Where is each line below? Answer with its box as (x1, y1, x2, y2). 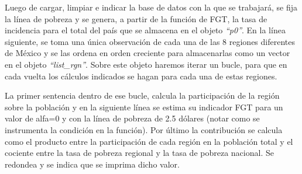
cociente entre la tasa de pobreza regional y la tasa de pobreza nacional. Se (5, 147, 274, 159)
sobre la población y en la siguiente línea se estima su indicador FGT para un (5, 100, 283, 113)
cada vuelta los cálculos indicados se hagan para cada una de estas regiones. (5, 69, 277, 82)
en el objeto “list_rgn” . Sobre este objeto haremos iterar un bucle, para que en (5, 58, 287, 70)
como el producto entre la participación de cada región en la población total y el (5, 135, 293, 147)
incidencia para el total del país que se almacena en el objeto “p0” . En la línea (5, 24, 286, 36)
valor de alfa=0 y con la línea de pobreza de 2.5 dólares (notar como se (5, 112, 260, 124)
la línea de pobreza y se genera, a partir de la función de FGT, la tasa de (5, 12, 267, 25)
